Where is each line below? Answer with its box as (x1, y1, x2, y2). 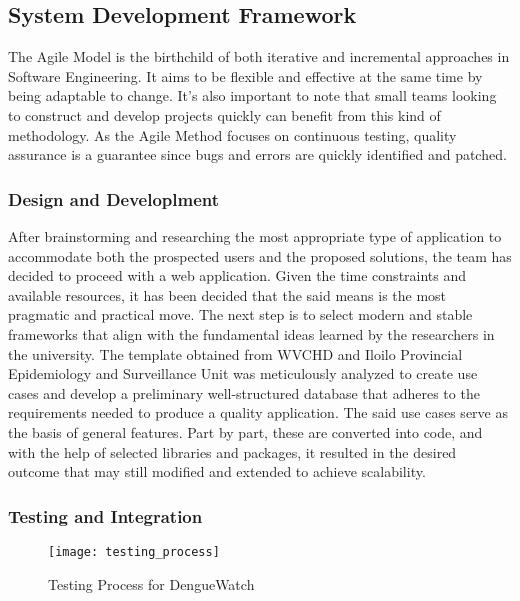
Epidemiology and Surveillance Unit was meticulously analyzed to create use (8, 363, 478, 384)
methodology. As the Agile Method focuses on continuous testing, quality (8, 124, 457, 145)
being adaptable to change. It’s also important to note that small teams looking (8, 85, 497, 106)
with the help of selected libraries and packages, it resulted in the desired (8, 441, 457, 462)
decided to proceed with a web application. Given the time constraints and (8, 265, 467, 286)
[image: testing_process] (48, 544, 220, 559)
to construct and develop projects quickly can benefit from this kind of (8, 104, 441, 125)
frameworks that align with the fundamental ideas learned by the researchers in (8, 323, 495, 344)
